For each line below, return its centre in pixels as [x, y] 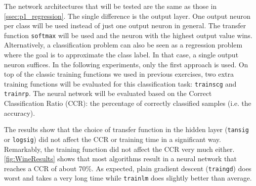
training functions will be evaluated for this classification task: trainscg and [120, 83]
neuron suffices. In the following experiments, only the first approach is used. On [126, 64]
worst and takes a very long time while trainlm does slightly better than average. [128, 178]
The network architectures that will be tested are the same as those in [110, 6]
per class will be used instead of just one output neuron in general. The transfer [125, 25]
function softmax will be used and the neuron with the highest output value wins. [128, 35]
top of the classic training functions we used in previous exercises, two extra [119, 74]
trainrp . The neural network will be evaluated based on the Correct [108, 93]
